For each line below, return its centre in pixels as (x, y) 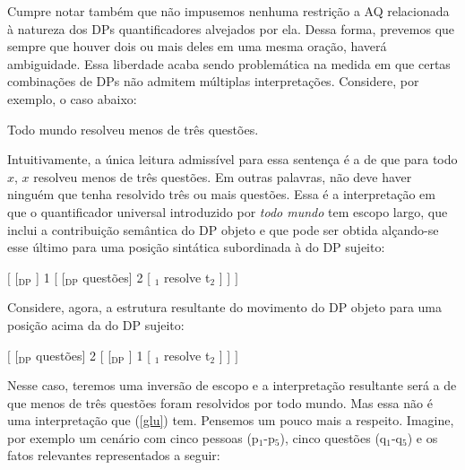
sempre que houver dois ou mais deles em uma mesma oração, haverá (197, 46)
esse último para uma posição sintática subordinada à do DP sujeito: (196, 247)
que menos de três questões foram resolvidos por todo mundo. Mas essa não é (220, 402)
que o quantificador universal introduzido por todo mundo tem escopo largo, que (228, 211)
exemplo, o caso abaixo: (72, 98)
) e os (422, 437)
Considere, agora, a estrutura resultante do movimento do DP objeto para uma (225, 307)
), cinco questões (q (333, 437)
